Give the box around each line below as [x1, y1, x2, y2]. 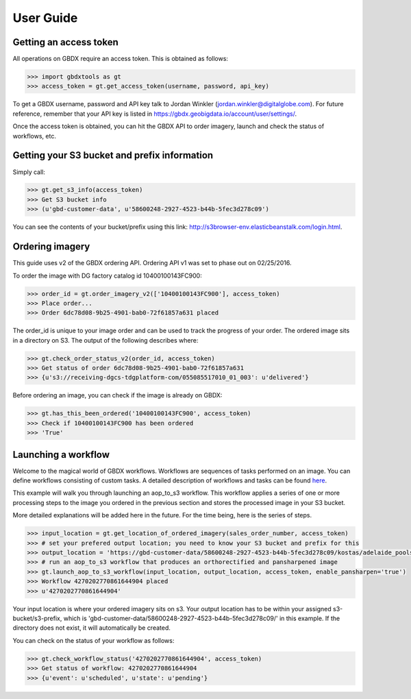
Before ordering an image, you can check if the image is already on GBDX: [12, 391, 223, 400]
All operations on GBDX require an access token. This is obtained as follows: [12, 55, 229, 63]
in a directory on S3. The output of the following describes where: [12, 336, 199, 344]
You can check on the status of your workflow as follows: [12, 636, 175, 644]
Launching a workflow [12, 449, 110, 461]
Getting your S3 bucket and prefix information [12, 149, 214, 161]
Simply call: [12, 168, 46, 176]
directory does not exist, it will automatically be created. [12, 624, 171, 632]
